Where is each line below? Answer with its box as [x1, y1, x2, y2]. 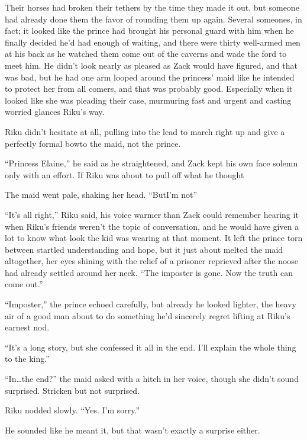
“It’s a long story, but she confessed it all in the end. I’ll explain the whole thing [5, 341, 296, 353]
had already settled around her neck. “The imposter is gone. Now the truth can [5, 266, 293, 278]
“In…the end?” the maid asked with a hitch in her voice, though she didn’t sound [5, 372, 299, 385]
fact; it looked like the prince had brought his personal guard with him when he [5, 24, 294, 37]
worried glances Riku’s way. [5, 105, 105, 118]
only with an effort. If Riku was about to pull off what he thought [5, 168, 244, 181]
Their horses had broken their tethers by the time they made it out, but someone [5, 1, 299, 13]
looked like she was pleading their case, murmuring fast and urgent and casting [5, 94, 292, 106]
